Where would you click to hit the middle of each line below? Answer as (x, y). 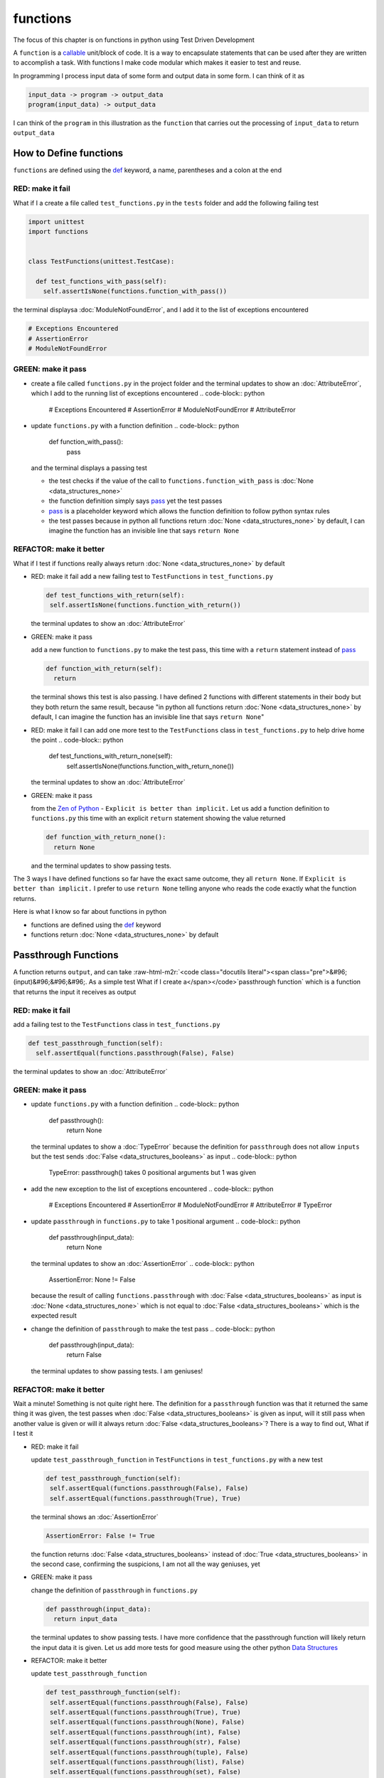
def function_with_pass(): (86, 442)
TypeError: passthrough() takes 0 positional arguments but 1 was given (152, 1173)
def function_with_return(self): (104, 669)
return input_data (85, 1619)
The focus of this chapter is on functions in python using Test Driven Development (134, 40)
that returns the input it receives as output (75, 991)
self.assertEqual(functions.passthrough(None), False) (148, 1722)
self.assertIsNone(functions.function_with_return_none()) (150, 766)
